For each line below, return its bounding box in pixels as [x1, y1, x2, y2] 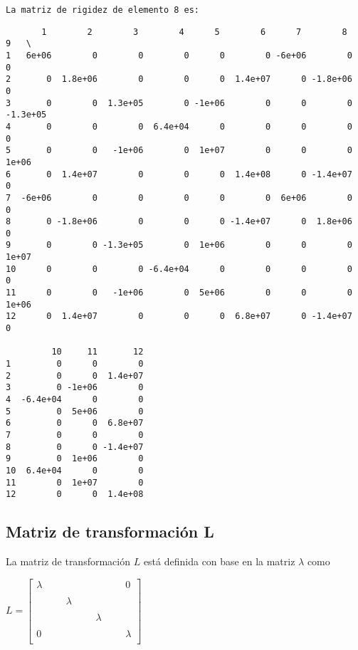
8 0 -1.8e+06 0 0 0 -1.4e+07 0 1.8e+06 [6, 216, 352, 227]
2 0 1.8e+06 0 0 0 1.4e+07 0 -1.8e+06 [6, 74, 352, 85]
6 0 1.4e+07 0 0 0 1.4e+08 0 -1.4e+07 [6, 169, 352, 179]
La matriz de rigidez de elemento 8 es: [6, 5, 200, 15]
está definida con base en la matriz [143, 554, 295, 569]
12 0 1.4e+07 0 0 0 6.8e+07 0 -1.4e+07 [6, 311, 352, 322]
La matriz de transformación [6, 554, 130, 569]
